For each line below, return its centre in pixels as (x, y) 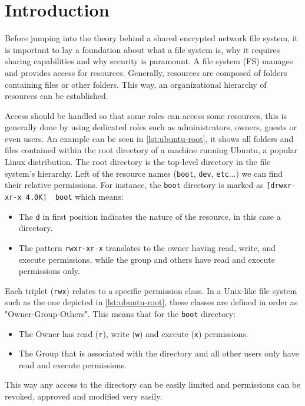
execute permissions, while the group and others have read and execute (147, 259)
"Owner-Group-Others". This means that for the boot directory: (120, 313)
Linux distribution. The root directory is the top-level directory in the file (138, 162)
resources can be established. (57, 96)
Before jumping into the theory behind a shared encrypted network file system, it (152, 38)
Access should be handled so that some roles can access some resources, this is (146, 115)
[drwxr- (281, 186)
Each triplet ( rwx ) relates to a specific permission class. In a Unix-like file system (151, 290)
